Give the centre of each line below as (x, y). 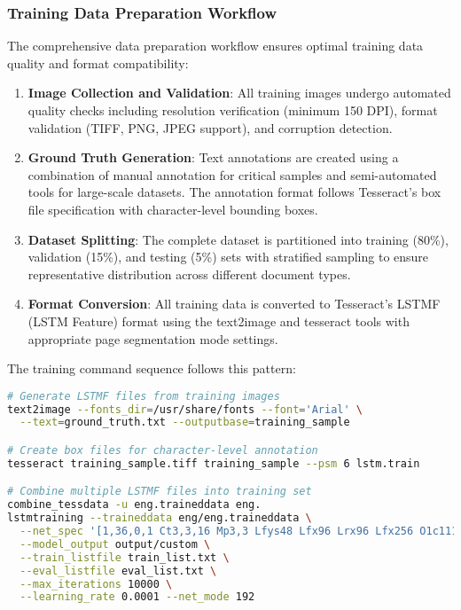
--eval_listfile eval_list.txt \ (118, 571)
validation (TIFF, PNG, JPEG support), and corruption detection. (210, 127)
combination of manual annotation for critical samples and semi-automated (232, 174)
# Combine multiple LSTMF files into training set (160, 492)
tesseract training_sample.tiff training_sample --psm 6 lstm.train (214, 463)
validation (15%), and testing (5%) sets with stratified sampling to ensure (228, 257)
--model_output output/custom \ (115, 544)
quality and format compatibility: (98, 63)
